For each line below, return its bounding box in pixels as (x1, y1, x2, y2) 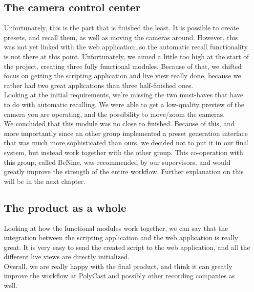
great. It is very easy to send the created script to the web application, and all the (4, 242, 250, 252)
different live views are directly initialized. (4, 251, 129, 262)
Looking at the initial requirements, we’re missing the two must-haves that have (4, 90, 243, 100)
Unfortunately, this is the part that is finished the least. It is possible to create (4, 22, 239, 33)
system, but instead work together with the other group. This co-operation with (4, 147, 243, 157)
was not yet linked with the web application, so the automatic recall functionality (4, 42, 248, 52)
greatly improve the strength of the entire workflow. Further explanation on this (4, 166, 244, 177)
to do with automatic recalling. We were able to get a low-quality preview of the (4, 99, 245, 109)
